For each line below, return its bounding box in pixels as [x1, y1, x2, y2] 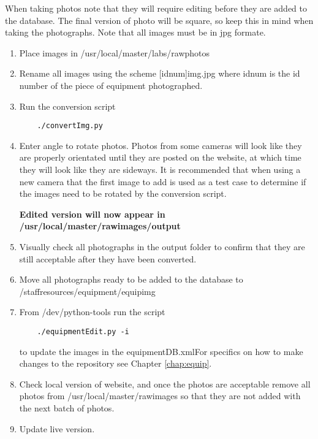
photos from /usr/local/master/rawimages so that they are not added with [19, 389, 301, 402]
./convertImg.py [37, 121, 103, 131]
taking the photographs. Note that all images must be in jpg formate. [5, 26, 266, 39]
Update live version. [19, 422, 95, 435]
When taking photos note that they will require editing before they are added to [5, 2, 307, 14]
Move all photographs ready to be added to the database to [19, 273, 243, 286]
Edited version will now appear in [19, 207, 165, 220]
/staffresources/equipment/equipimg [19, 284, 156, 297]
